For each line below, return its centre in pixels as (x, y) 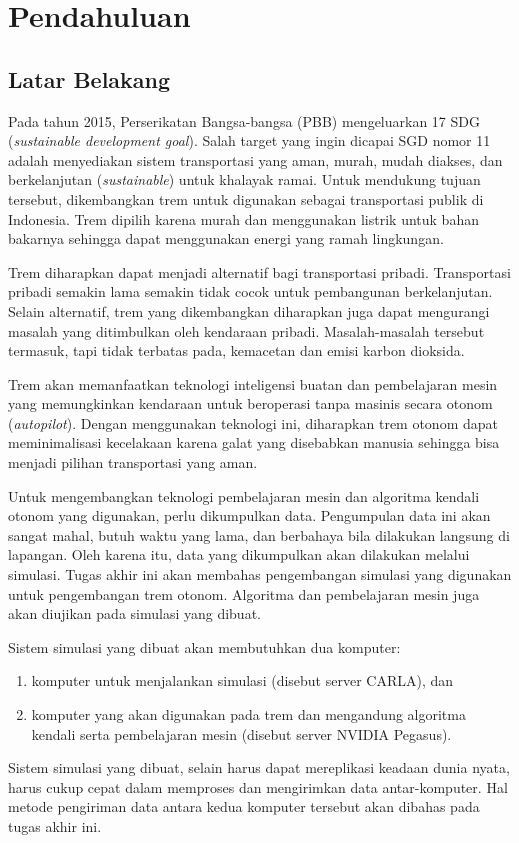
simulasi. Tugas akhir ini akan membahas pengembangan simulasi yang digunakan (260, 574)
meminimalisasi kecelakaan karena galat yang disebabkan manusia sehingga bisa (254, 442)
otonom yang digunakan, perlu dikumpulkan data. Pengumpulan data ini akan (249, 515)
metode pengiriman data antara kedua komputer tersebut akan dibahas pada (244, 806)
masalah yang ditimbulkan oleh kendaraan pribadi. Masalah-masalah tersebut (246, 330)
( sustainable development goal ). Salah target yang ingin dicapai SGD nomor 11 (249, 140)
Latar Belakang (89, 78)
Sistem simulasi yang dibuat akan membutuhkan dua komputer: (204, 646)
